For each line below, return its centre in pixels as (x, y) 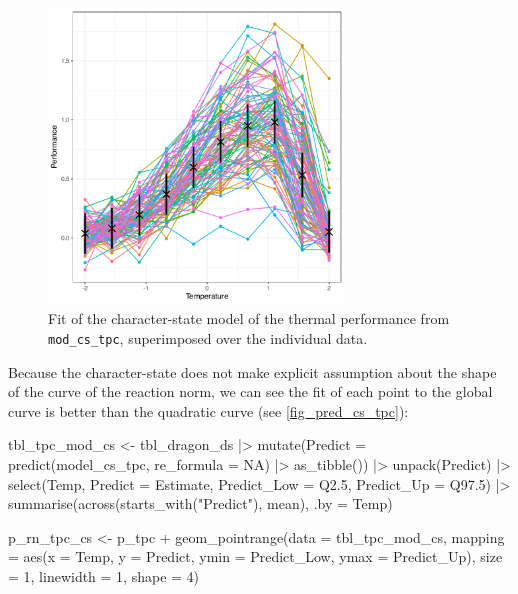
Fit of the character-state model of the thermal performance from (249, 318)
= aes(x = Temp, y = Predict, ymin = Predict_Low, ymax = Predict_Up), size (255, 556)
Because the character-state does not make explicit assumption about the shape (252, 371)
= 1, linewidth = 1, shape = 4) (104, 575)
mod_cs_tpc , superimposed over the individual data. (208, 337)
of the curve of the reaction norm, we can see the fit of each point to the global (250, 391)
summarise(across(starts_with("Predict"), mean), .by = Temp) (200, 503)
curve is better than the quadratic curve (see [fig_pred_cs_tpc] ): (208, 410)
